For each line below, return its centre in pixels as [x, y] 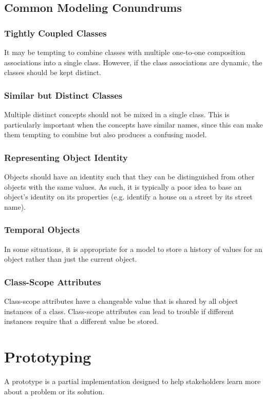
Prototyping [48, 356]
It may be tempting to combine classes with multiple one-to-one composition [125, 52]
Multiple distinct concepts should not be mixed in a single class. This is [117, 114]
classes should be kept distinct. [53, 72]
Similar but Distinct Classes [63, 95]
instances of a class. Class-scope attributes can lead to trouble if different [119, 311]
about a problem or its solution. [54, 391]
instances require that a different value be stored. [81, 321]
